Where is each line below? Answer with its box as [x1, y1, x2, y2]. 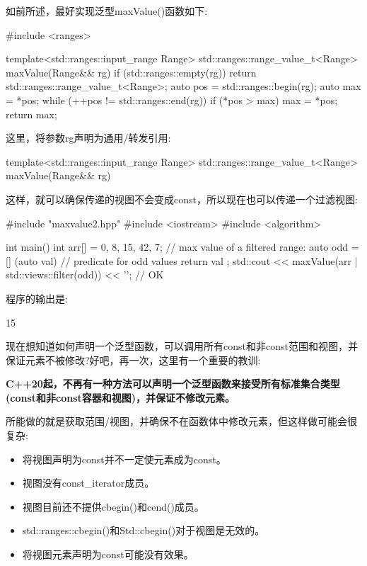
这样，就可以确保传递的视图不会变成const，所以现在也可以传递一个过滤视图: [6, 191, 358, 206]
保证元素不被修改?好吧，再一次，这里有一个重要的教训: [6, 352, 261, 367]
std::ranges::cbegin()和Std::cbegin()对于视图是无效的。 [22, 523, 265, 538]
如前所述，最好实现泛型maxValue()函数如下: [6, 4, 208, 18]
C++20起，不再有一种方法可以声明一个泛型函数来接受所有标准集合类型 [6, 376, 340, 391]
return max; [6, 106, 57, 121]
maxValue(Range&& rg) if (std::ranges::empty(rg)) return [6, 64, 257, 79]
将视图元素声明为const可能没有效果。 [22, 547, 194, 562]
